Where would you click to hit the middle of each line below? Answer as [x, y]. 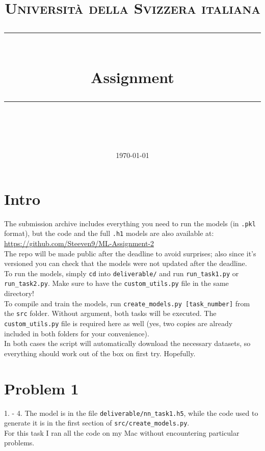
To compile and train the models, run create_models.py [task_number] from [127, 303]
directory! [19, 293]
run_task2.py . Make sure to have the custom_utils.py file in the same [116, 283]
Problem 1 [42, 388]
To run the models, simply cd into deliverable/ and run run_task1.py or [122, 273]
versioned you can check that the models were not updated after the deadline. [126, 263]
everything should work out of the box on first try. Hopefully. [100, 353]
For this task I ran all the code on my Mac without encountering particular [122, 432]
